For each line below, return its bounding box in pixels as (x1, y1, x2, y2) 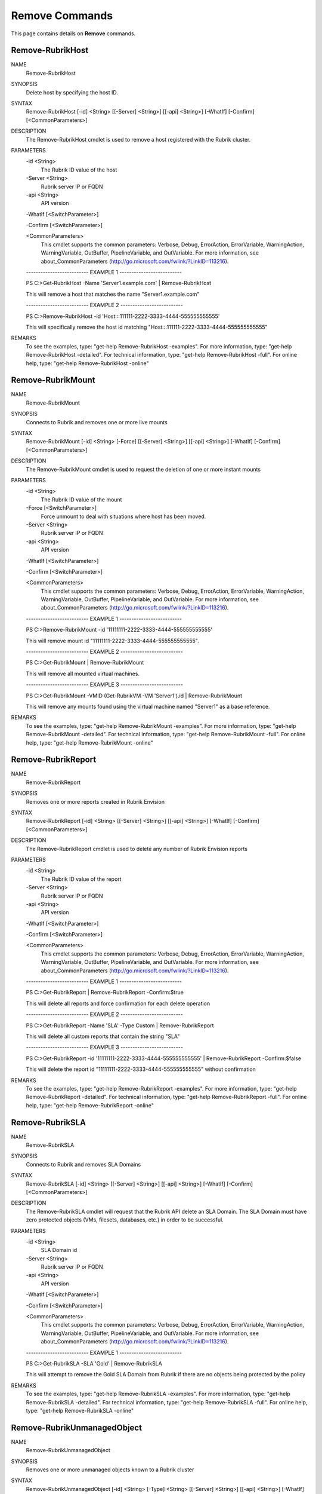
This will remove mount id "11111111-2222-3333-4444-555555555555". (26, 637, 199, 644)
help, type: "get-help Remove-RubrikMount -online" (26, 739, 153, 746)
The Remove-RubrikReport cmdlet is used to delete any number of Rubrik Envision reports (26, 845, 247, 852)
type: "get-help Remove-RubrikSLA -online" (26, 1407, 134, 1414)
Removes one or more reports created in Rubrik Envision (26, 798, 165, 805)
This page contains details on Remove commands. (11, 30, 136, 37)
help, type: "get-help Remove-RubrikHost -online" (26, 359, 149, 367)
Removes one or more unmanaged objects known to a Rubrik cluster (26, 1466, 194, 1473)
